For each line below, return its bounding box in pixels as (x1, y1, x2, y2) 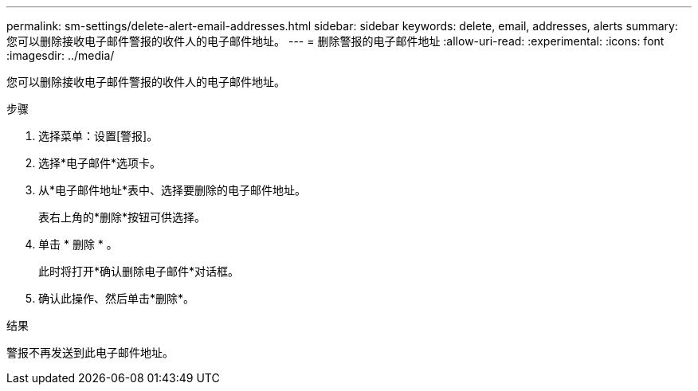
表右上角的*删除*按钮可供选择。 (38, 210, 206, 224)
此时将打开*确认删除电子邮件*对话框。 (38, 264, 240, 278)
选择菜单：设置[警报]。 (38, 129, 159, 143)
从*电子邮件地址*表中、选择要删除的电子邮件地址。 (38, 183, 307, 197)
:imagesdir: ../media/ (6, 49, 115, 62)
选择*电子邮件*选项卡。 (38, 156, 162, 170)
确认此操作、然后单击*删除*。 (38, 291, 195, 305)
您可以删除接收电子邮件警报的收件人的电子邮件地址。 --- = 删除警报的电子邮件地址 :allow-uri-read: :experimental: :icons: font (6, 34, 665, 48)
